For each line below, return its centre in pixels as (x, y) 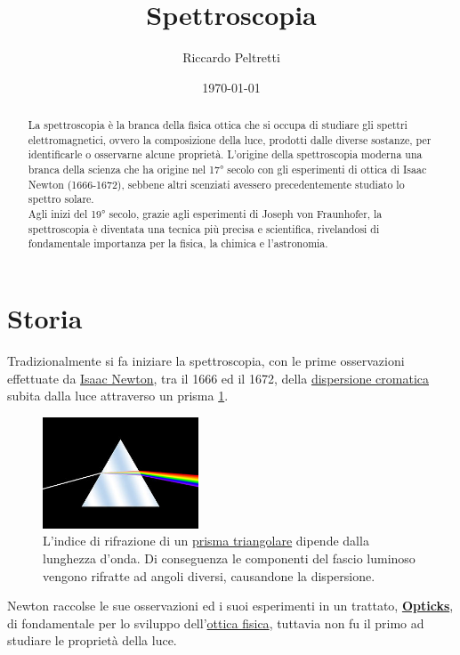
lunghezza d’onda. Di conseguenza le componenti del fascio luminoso (229, 558)
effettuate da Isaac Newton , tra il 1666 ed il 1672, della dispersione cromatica (218, 378)
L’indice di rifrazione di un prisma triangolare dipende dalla (206, 541)
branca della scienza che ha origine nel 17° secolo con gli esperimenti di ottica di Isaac (227, 170)
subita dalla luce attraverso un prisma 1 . (118, 396)
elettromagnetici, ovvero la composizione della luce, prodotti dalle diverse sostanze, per (230, 139)
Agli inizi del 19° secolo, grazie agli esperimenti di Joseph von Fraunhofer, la (205, 214)
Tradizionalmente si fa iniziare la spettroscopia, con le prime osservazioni (206, 360)
